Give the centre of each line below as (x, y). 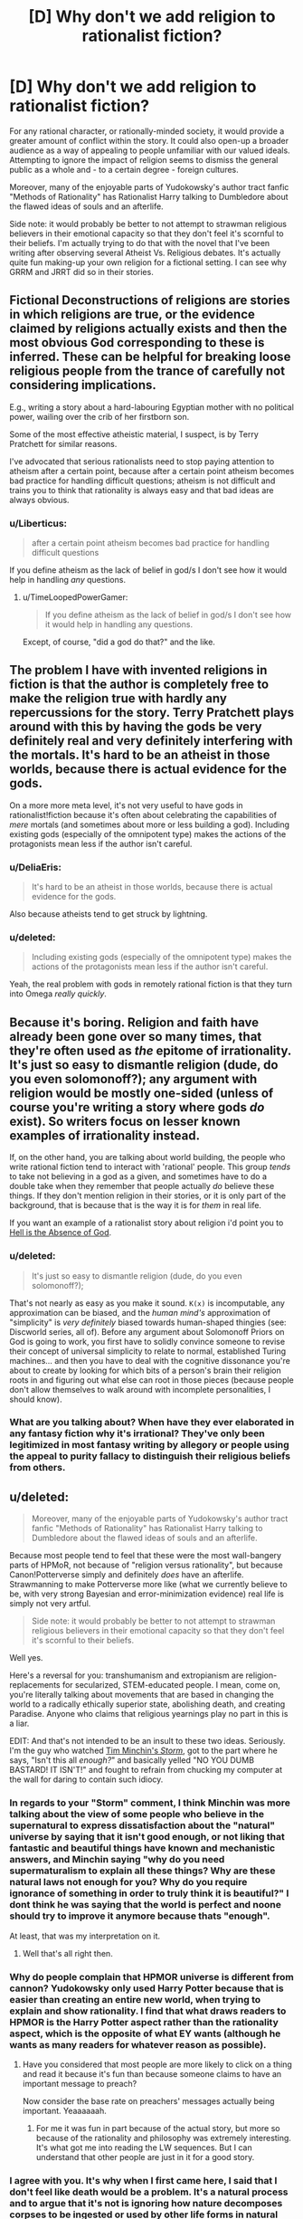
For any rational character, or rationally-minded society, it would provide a (147, 131)
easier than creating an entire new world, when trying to (135, 1999)
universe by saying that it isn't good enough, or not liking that (147, 1837)
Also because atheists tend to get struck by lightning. (109, 914)
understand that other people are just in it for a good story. (145, 2157)
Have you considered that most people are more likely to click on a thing (157, 2064)
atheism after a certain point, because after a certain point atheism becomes (152, 471)
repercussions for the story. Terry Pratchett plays (152, 713)
